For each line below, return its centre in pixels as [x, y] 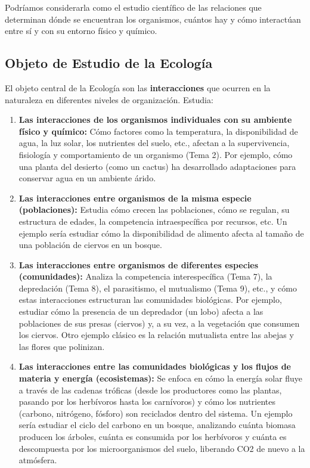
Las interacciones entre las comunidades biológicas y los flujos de [155, 366]
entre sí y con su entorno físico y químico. [81, 31]
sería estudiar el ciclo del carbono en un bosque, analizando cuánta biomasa [157, 425]
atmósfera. [38, 460]
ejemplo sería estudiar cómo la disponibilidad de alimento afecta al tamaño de [161, 233]
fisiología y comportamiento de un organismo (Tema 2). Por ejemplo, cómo [156, 154]
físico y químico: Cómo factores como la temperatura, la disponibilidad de [158, 131]
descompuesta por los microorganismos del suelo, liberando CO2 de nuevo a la [162, 448]
